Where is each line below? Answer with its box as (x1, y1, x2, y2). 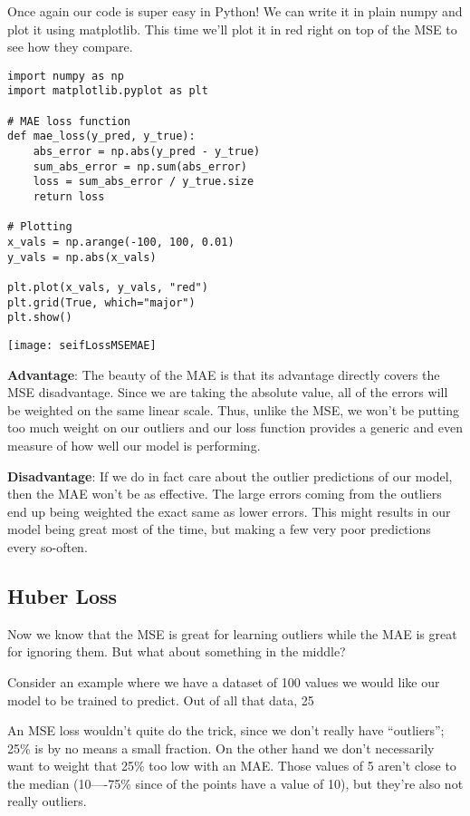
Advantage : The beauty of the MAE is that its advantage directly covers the (7, 364, 440, 384)
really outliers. (7, 792, 87, 811)
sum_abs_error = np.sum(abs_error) (33, 160, 247, 173)
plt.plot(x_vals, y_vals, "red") (7, 280, 208, 294)
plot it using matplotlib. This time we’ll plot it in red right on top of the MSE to (7, 19, 457, 38)
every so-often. (7, 537, 88, 556)
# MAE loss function (7, 114, 131, 128)
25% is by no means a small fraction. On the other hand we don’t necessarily (7, 738, 435, 757)
